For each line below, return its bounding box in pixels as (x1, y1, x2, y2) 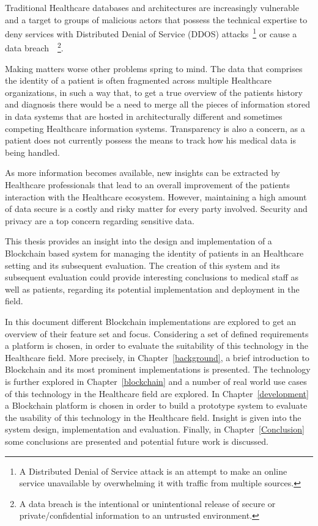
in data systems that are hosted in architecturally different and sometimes (5, 110, 283, 123)
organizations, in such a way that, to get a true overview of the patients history (5, 86, 303, 98)
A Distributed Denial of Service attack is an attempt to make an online (19, 464, 287, 477)
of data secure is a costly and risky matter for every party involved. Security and (5, 202, 308, 215)
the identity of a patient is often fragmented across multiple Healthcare (5, 74, 272, 87)
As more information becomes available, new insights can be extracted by (5, 166, 280, 179)
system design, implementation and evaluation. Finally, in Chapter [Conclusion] (5, 423, 305, 436)
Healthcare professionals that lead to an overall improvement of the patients (5, 178, 290, 191)
